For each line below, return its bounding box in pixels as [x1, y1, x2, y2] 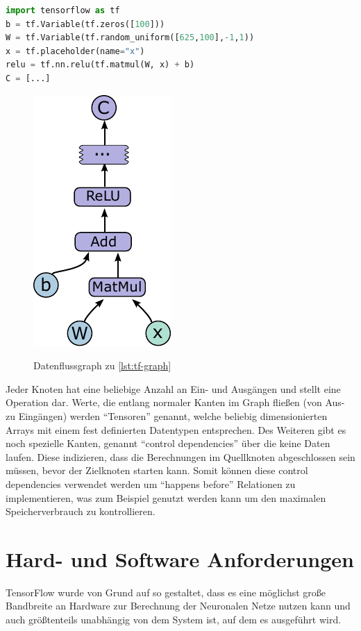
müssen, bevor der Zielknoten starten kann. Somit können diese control [6, 463, 308, 478]
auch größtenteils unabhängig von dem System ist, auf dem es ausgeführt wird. [6, 612, 342, 626]
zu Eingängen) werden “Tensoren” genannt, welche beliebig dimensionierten [6, 408, 328, 423]
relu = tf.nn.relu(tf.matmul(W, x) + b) [6, 60, 195, 70]
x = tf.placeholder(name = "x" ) [6, 46, 145, 56]
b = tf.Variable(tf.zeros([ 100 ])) [6, 19, 165, 29]
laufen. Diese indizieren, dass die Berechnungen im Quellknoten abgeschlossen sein [6, 449, 355, 464]
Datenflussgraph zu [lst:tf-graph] [33, 358, 171, 373]
